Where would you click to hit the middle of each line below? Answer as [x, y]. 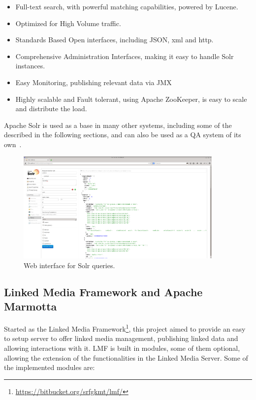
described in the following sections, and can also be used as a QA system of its [123, 135]
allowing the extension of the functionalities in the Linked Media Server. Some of [126, 357]
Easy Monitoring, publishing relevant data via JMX [94, 82]
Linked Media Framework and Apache [103, 292]
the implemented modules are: [49, 367]
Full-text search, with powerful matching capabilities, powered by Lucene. [127, 6]
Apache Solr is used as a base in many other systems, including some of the [118, 125]
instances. [30, 66]
